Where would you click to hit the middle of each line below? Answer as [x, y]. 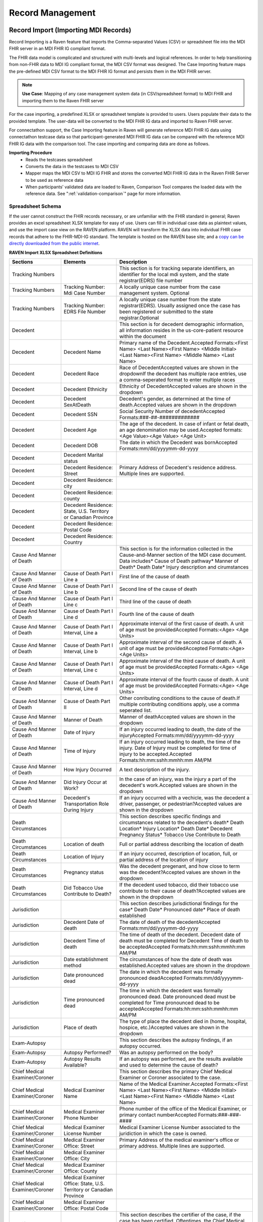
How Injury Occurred [88, 769]
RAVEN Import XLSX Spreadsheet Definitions [56, 252]
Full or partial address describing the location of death [181, 844]
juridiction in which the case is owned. [163, 1133]
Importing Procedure [30, 153]
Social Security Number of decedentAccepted [172, 411]
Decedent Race [81, 373]
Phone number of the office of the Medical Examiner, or [183, 1109]
